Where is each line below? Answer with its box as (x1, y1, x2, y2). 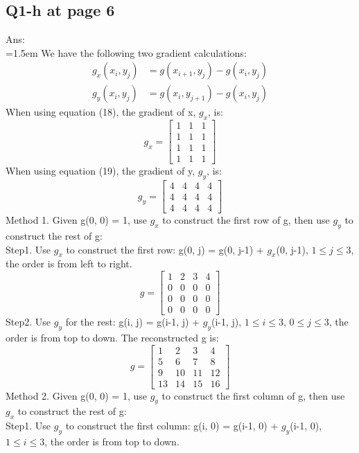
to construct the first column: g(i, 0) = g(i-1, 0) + (65, 418, 279, 433)
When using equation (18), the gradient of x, (6, 105, 196, 119)
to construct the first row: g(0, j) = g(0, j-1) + (66, 242, 264, 256)
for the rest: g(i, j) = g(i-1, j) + (65, 314, 200, 329)
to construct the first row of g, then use (162, 213, 330, 227)
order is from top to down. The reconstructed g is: (6, 330, 219, 344)
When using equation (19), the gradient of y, (6, 163, 195, 178)
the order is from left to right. (6, 256, 132, 271)
